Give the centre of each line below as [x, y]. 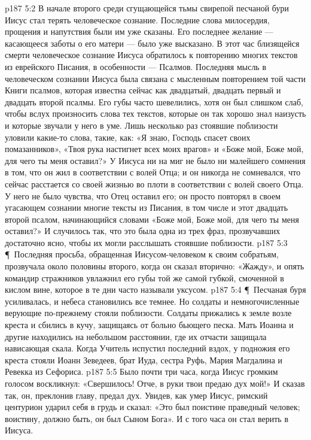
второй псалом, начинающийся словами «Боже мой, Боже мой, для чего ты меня [152, 219]
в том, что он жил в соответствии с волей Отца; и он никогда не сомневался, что [153, 172]
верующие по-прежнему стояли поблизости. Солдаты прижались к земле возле [148, 313]
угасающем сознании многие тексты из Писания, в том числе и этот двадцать [147, 207]
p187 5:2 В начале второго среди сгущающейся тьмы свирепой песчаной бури [147, 8]
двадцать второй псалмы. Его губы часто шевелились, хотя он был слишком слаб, [154, 101]
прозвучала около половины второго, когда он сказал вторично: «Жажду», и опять [155, 266]
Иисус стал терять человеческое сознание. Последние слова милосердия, [137, 19]
